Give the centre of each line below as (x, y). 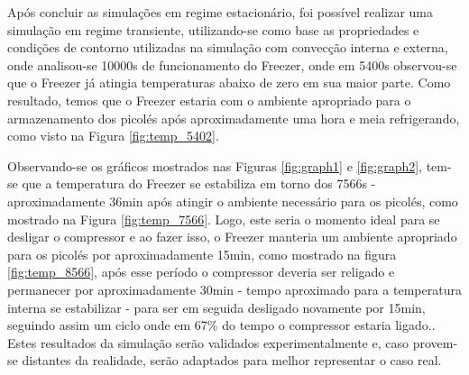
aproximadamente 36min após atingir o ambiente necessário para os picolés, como (233, 201)
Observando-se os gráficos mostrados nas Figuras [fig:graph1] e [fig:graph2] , (215, 165)
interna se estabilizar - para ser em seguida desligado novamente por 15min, (216, 307)
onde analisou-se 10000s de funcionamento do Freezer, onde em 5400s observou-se (232, 64)
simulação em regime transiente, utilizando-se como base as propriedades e (213, 29)
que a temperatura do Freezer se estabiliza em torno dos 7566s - (199, 183)
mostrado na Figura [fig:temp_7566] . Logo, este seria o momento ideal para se (224, 219)
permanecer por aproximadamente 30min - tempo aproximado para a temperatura (234, 289)
